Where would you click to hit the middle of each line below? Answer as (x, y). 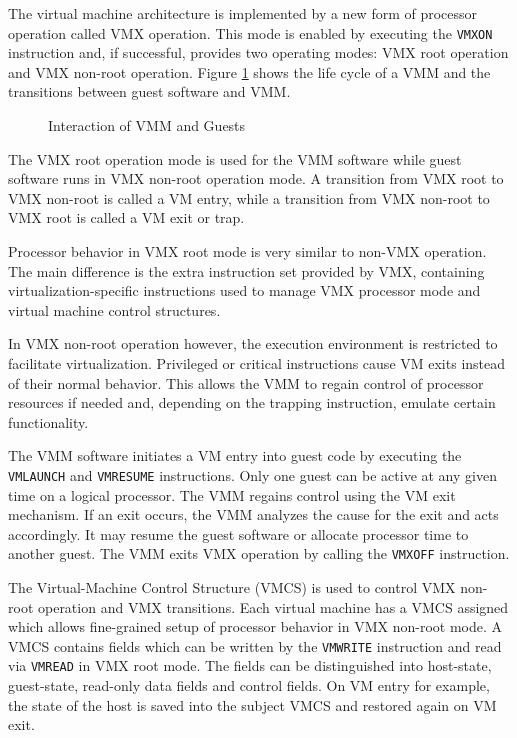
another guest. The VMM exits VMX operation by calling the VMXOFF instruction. (259, 553)
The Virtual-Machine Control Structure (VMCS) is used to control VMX (232, 587)
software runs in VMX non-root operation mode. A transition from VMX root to (256, 178)
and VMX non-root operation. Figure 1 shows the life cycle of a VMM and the (249, 71)
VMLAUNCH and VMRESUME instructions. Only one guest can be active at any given (252, 474)
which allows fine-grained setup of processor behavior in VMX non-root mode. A (255, 626)
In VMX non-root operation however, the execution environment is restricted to (253, 343)
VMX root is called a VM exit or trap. (126, 217)
